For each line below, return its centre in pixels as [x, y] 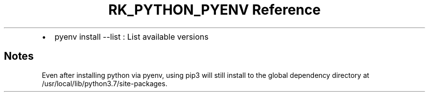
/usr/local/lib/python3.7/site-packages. [105, 83]
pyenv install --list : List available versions [131, 36]
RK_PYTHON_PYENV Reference [214, 10]
